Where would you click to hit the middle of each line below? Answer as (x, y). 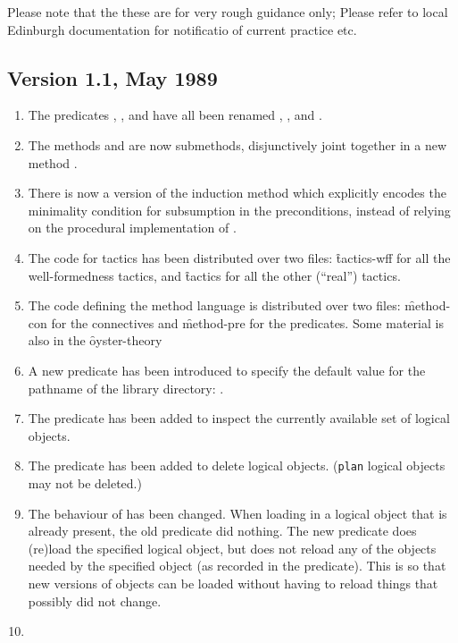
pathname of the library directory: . (126, 388)
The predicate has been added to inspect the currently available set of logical (239, 418)
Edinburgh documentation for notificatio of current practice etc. (182, 29)
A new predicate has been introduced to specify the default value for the (227, 370)
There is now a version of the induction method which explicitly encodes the (237, 193)
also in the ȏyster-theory (95, 340)
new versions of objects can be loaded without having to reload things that (233, 583)
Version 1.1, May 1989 (112, 77)
